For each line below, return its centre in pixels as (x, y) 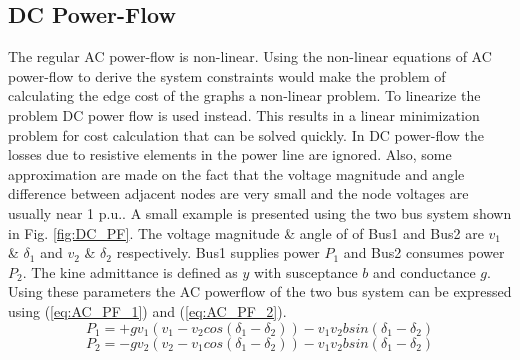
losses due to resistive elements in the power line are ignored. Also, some (230, 154)
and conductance (424, 271)
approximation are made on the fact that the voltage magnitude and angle (236, 173)
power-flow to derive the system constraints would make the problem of (227, 75)
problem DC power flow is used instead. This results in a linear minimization (244, 114)
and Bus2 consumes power (424, 252)
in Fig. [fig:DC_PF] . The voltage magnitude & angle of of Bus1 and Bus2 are (246, 232)
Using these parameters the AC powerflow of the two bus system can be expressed (260, 291)
